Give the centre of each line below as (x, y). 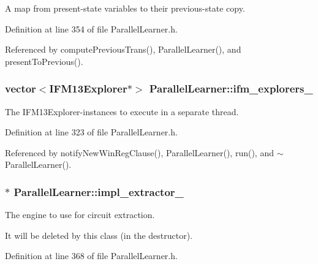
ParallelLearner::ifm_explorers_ (231, 89)
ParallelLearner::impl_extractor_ (99, 191)
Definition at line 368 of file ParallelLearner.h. (91, 256)
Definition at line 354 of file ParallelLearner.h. (91, 28)
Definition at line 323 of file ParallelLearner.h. (91, 132)
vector (21, 89)
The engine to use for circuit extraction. (80, 215)
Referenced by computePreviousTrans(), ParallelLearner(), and (123, 49)
